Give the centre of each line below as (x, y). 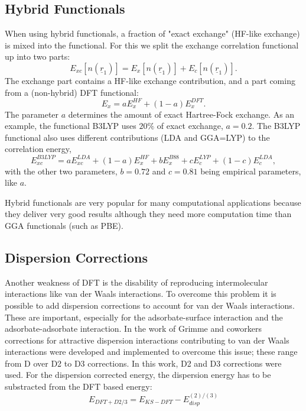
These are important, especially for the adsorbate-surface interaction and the (144, 317)
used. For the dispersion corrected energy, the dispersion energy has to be (138, 375)
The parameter (32, 114)
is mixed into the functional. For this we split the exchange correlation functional (152, 45)
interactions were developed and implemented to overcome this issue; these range (151, 352)
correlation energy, (38, 149)
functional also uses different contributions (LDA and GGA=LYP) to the (137, 137)
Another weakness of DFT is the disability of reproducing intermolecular (136, 282)
